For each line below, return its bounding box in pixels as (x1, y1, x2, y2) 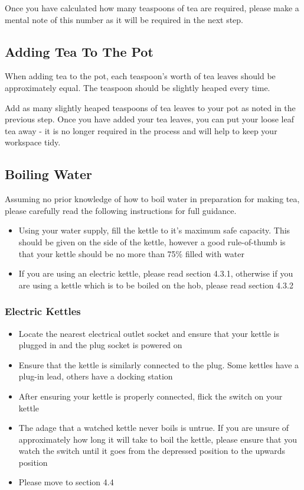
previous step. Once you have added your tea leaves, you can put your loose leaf (5, 113, 295, 125)
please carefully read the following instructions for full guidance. (5, 204, 237, 216)
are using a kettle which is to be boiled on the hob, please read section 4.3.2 (18, 278, 293, 291)
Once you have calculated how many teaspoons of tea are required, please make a (5, 2, 299, 14)
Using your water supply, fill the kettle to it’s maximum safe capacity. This (18, 224, 290, 236)
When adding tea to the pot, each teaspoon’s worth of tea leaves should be (5, 70, 276, 82)
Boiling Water (5, 165, 92, 183)
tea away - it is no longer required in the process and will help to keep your (5, 124, 277, 137)
